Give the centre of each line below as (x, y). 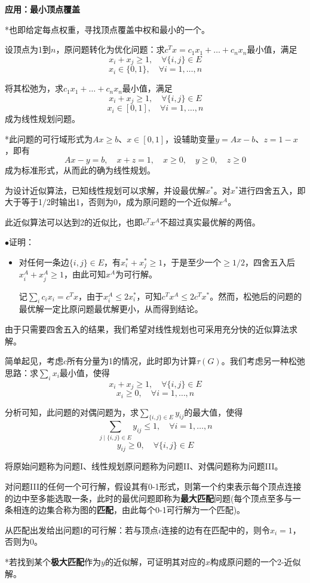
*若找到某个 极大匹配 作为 (53, 561)
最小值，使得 (85, 372)
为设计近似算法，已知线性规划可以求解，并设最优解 (105, 190)
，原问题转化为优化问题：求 (110, 49)
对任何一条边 (44, 262)
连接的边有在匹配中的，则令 (215, 529)
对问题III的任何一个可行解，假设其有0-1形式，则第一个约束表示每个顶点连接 (153, 486)
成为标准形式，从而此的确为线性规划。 (80, 170)
